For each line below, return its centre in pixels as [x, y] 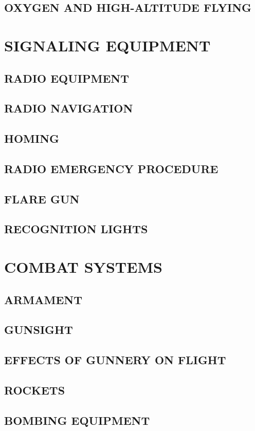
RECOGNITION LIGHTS [76, 229]
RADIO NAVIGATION [69, 108]
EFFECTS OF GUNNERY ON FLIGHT [115, 360]
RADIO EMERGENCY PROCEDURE [111, 168]
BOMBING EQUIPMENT [77, 420]
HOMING [32, 138]
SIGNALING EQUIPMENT [107, 45]
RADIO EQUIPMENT [67, 78]
